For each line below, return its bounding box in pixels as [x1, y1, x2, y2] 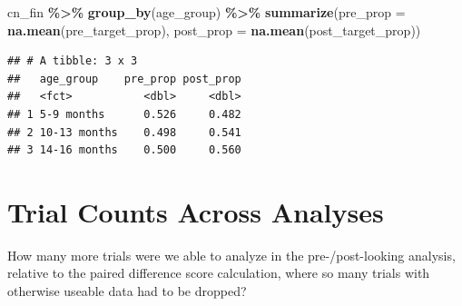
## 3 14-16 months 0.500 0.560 [7, 143, 241, 157]
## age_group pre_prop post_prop [7, 72, 241, 85]
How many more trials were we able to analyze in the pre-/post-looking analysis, [7, 245, 456, 264]
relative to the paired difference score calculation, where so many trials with [7, 263, 430, 282]
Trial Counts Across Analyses [7, 192, 384, 230]
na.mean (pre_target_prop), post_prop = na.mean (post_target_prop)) [7, 20, 421, 39]
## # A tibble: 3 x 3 [7, 54, 138, 68]
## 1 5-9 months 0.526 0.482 [7, 107, 241, 121]
